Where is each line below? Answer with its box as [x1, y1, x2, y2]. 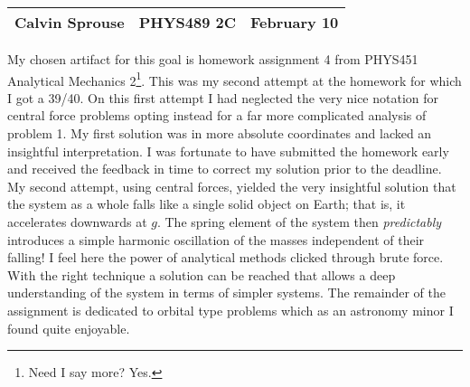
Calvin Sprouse [14, 12, 125, 33]
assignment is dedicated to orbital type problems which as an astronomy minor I [7, 300, 454, 319]
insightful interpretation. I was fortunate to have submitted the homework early [7, 141, 449, 160]
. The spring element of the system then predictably [156, 212, 442, 231]
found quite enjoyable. [7, 318, 130, 337]
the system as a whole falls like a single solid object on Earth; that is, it [7, 194, 406, 213]
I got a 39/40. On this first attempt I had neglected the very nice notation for [7, 88, 439, 107]
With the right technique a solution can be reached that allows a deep [7, 265, 396, 284]
